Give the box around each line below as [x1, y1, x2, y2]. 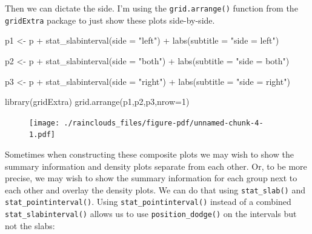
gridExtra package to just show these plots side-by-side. [5, 13, 215, 26]
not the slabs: [5, 219, 55, 232]
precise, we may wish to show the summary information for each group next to [5, 172, 297, 184]
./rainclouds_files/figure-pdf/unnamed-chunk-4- [64, 118, 264, 127]
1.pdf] [29, 130, 55, 139]
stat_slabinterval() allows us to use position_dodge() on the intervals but [5, 207, 297, 220]
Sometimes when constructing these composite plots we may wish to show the [5, 148, 294, 160]
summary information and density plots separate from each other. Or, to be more [5, 159, 307, 172]
